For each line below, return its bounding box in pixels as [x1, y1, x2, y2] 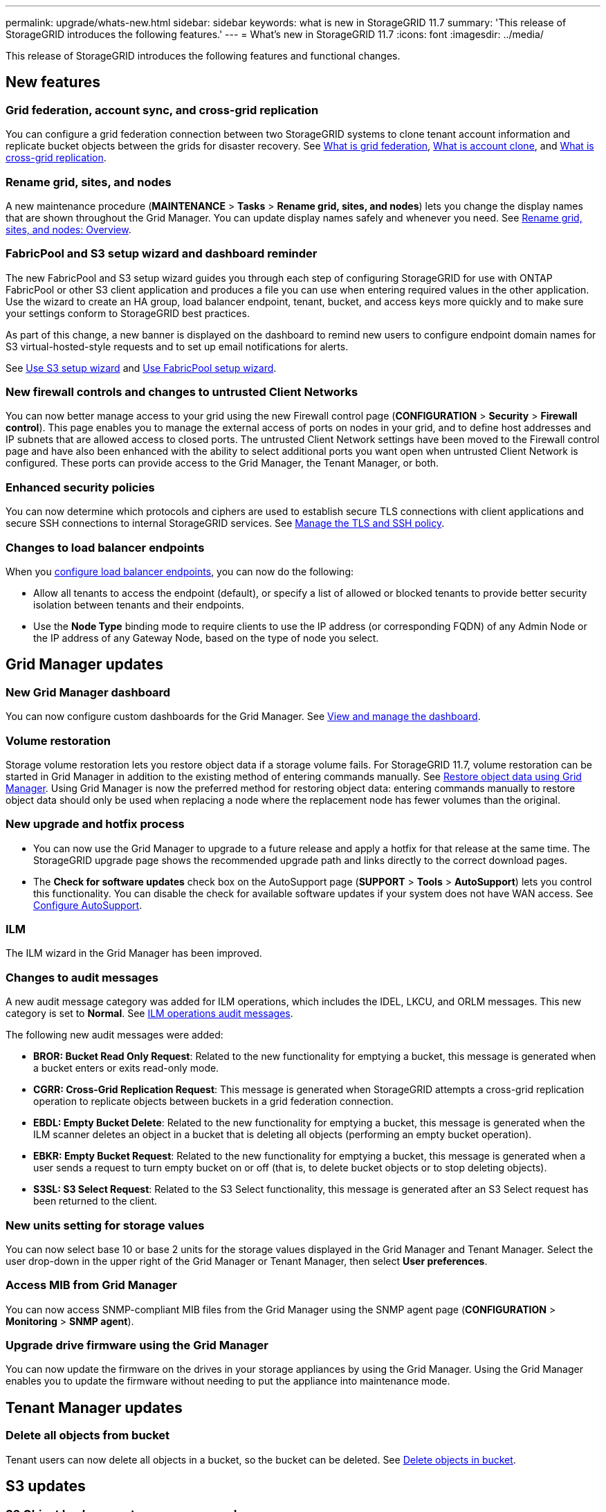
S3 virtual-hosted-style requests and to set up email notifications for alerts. [6, 340, 349, 352]
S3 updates [6, 1477, 86, 1495]
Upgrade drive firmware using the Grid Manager [6, 1338, 268, 1353]
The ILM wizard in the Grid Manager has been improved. [6, 947, 262, 960]
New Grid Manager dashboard [6, 685, 171, 699]
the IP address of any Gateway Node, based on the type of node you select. [33, 631, 379, 644]
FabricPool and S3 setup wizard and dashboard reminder [6, 246, 318, 261]
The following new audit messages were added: [6, 1029, 223, 1041]
